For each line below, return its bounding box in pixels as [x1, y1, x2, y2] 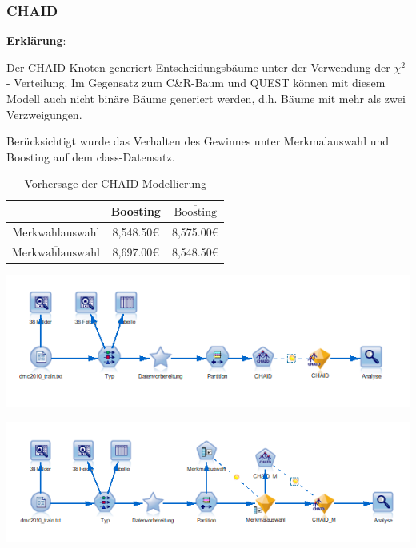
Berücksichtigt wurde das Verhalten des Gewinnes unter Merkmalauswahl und [6, 133, 390, 149]
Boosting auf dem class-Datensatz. [6, 148, 175, 165]
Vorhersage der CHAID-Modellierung [24, 175, 206, 192]
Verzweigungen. [6, 105, 82, 122]
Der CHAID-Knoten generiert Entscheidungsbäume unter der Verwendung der [6, 58, 390, 75]
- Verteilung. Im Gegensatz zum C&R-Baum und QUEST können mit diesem [6, 74, 386, 91]
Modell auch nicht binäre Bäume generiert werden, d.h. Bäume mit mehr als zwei [6, 90, 406, 106]
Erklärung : [6, 32, 66, 49]
